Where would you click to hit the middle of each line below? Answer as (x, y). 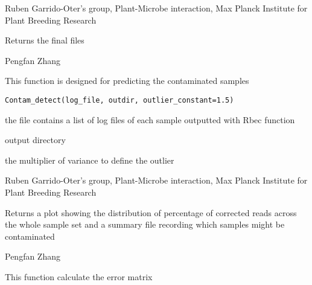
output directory (35, 140)
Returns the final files (45, 40)
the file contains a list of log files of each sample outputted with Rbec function (150, 119)
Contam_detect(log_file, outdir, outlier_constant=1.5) (119, 100)
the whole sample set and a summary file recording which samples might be (145, 224)
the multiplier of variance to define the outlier (90, 160)
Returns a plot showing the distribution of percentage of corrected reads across (151, 212)
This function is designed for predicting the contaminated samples (127, 81)
